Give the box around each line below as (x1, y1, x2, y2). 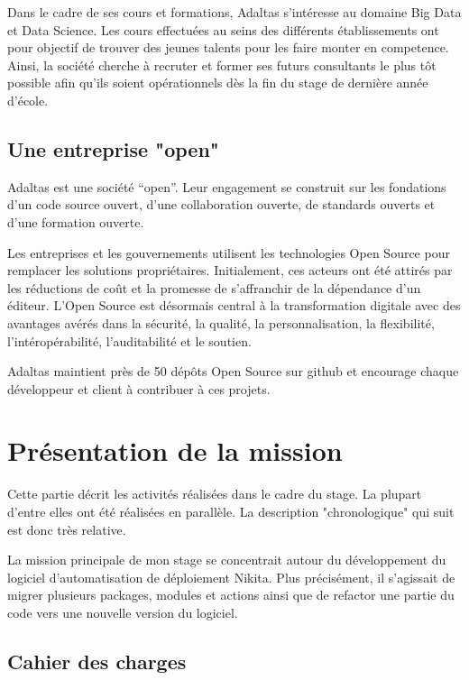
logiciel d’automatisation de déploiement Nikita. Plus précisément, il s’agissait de (7, 567, 455, 586)
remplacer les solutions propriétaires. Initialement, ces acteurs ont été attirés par (7, 261, 453, 280)
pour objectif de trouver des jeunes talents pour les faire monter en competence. (7, 38, 449, 57)
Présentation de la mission (7, 432, 343, 469)
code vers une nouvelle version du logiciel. (7, 602, 238, 621)
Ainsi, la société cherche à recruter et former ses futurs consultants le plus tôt (7, 55, 437, 74)
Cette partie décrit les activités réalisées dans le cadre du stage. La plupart (7, 484, 422, 503)
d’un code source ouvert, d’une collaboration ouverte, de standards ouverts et (7, 195, 436, 214)
